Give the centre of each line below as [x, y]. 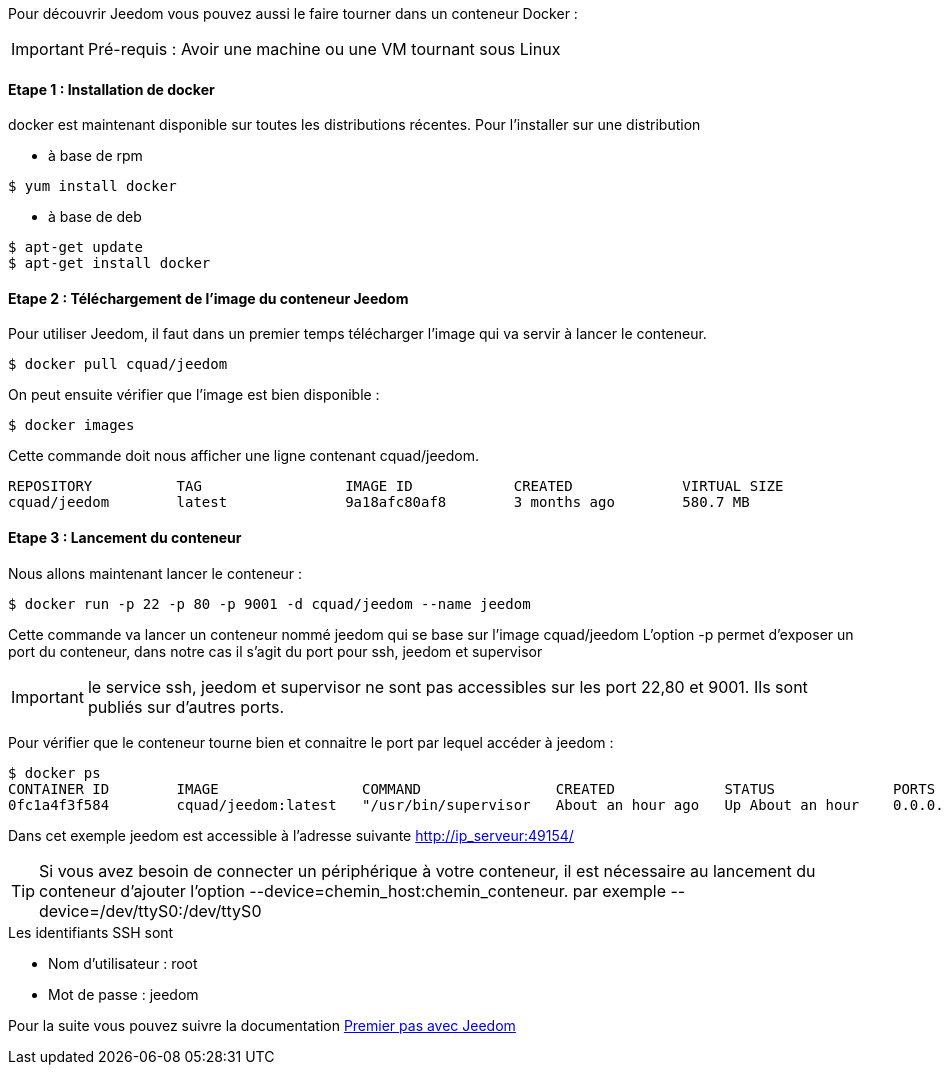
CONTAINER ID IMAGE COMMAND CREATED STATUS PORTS [472, 788]
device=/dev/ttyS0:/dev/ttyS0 [150, 910]
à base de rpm [95, 156]
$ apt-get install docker [109, 263]
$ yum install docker [92, 186]
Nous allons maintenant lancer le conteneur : [155, 573]
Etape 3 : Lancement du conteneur [125, 538]
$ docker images [71, 425]
